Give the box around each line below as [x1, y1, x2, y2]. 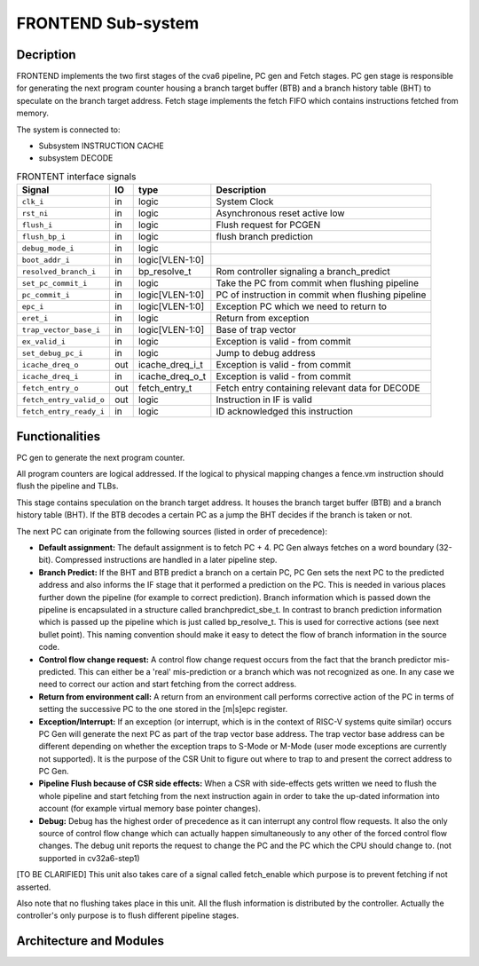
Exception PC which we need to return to [216, 300, 388, 313]
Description [216, 184, 267, 196]
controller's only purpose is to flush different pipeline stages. [16, 910, 239, 921]
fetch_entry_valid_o [21, 395, 106, 404]
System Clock [216, 195, 274, 208]
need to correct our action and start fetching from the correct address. [38, 679, 297, 690]
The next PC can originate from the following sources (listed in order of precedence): [16, 526, 328, 536]
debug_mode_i [21, 243, 75, 253]
